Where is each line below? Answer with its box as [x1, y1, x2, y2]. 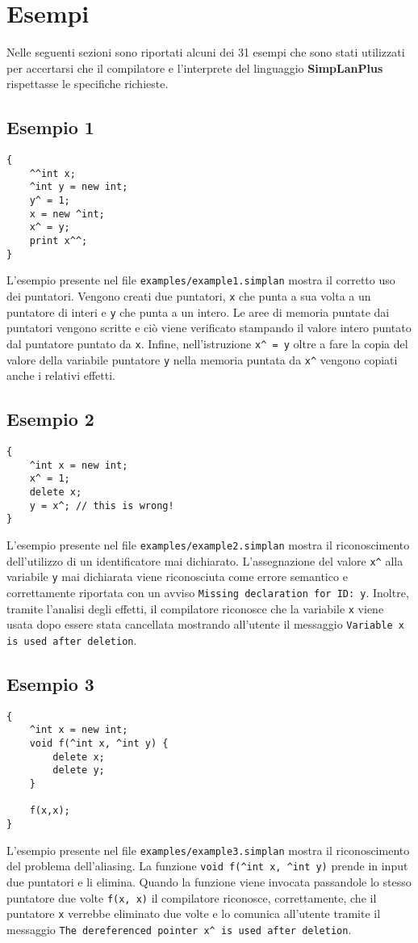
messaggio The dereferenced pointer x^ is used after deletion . [6, 920, 352, 937]
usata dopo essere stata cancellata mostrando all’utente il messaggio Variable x [6, 616, 404, 633]
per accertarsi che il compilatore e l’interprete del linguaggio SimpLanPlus [6, 59, 383, 76]
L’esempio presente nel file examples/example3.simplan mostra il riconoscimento [6, 841, 410, 858]
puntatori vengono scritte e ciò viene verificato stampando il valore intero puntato [6, 319, 412, 336]
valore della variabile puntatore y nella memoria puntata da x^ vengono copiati [6, 351, 398, 368]
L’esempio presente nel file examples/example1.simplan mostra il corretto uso [6, 272, 395, 288]
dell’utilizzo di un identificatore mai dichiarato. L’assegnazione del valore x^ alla [6, 552, 403, 569]
